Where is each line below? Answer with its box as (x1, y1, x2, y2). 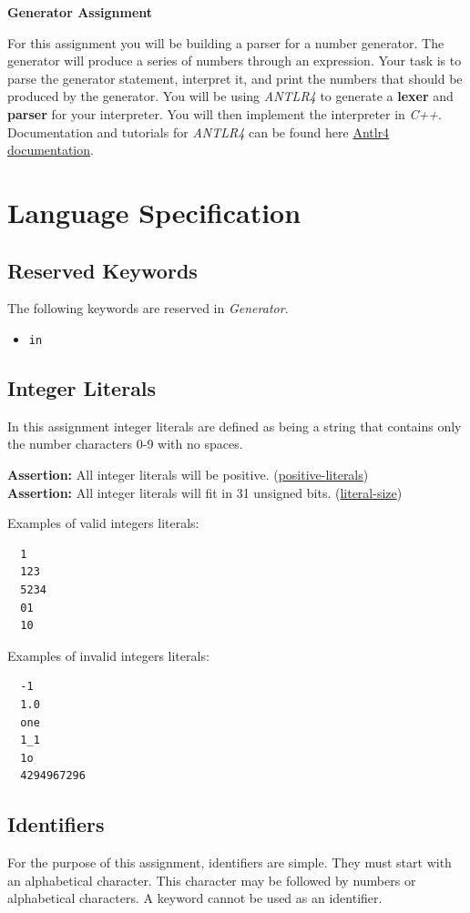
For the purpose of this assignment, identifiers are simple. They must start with (7, 853, 452, 872)
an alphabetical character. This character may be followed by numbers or (7, 870, 416, 889)
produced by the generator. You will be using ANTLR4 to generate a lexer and (7, 86, 454, 106)
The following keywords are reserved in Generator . (7, 299, 289, 318)
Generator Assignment (7, 3, 153, 21)
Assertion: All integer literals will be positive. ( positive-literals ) (7, 464, 369, 483)
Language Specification (7, 193, 301, 230)
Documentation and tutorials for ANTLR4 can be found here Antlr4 (7, 122, 390, 141)
